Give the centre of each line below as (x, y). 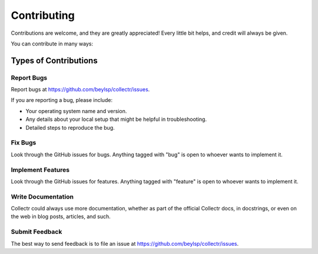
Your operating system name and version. (76, 111)
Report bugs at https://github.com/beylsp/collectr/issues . (80, 90)
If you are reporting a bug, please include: (62, 100)
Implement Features (40, 170)
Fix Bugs (24, 143)
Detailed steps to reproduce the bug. (70, 127)
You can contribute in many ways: (52, 44)
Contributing (43, 15)
